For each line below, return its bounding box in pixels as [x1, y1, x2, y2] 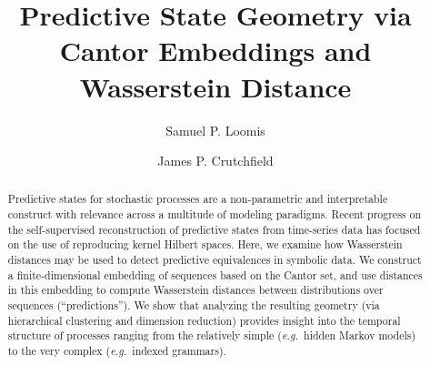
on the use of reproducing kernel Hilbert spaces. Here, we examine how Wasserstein [7, 237, 403, 252]
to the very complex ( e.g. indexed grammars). [7, 343, 226, 359]
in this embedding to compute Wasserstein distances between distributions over [7, 282, 384, 298]
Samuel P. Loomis [165, 120, 265, 139]
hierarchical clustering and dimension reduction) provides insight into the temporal [7, 312, 401, 328]
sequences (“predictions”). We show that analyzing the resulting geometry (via [7, 298, 380, 313]
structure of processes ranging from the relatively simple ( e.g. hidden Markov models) [7, 328, 416, 343]
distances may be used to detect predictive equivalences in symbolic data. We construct [7, 252, 422, 268]
